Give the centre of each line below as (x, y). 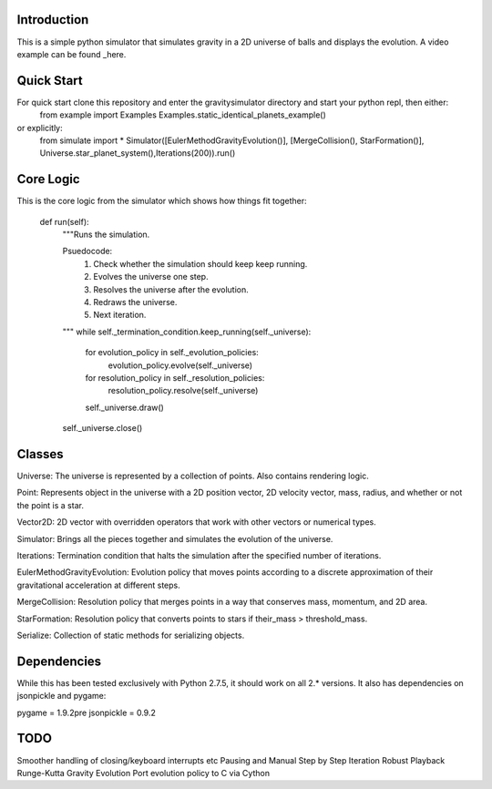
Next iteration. (120, 315)
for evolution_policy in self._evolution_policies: (172, 353)
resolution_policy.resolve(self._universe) (183, 391)
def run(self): (65, 221)
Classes (40, 454)
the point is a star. (50, 505)
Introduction (53, 20)
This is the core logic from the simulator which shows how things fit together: (162, 201)
